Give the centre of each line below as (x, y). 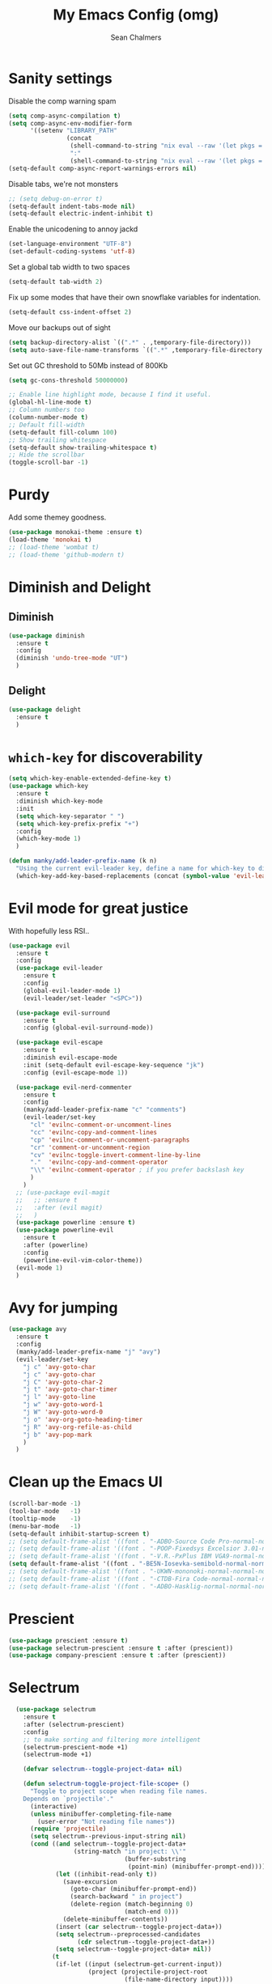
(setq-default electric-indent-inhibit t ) (81, 214)
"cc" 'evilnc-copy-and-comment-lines (93, 1132)
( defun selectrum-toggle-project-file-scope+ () (106, 1784)
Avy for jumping (63, 1308)
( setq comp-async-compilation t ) (65, 116)
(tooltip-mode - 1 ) (45, 1519)
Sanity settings (60, 78)
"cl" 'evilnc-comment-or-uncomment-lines (101, 1125)
